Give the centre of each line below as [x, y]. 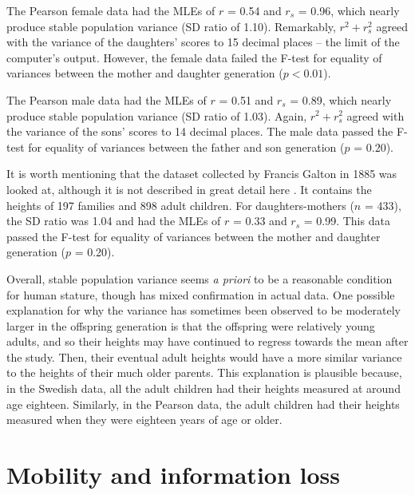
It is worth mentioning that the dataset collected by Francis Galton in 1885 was [202, 174]
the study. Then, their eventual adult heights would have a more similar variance [204, 356]
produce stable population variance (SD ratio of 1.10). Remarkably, [171, 26]
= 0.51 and [246, 99]
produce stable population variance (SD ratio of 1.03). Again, [157, 115]
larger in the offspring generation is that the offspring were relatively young [191, 325]
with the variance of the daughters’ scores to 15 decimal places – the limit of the [203, 42]
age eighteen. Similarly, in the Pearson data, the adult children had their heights [203, 404]
